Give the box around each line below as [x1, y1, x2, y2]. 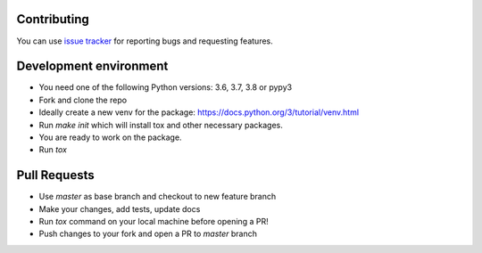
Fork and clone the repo [38, 94, 128, 105]
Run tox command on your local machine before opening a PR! [38, 216, 269, 227]
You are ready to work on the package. [38, 132, 182, 143]
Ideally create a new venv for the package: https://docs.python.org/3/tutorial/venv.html [38, 107, 360, 118]
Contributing [16, 12, 89, 27]
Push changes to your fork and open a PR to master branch [38, 228, 258, 240]
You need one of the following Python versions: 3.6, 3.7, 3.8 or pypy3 [38, 82, 293, 93]
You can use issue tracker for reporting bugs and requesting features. [16, 36, 273, 46]
